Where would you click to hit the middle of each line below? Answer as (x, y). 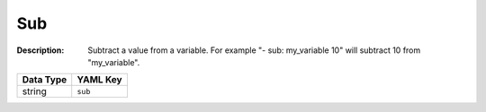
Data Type (45, 80)
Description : (40, 50)
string (34, 91)
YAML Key (99, 80)
